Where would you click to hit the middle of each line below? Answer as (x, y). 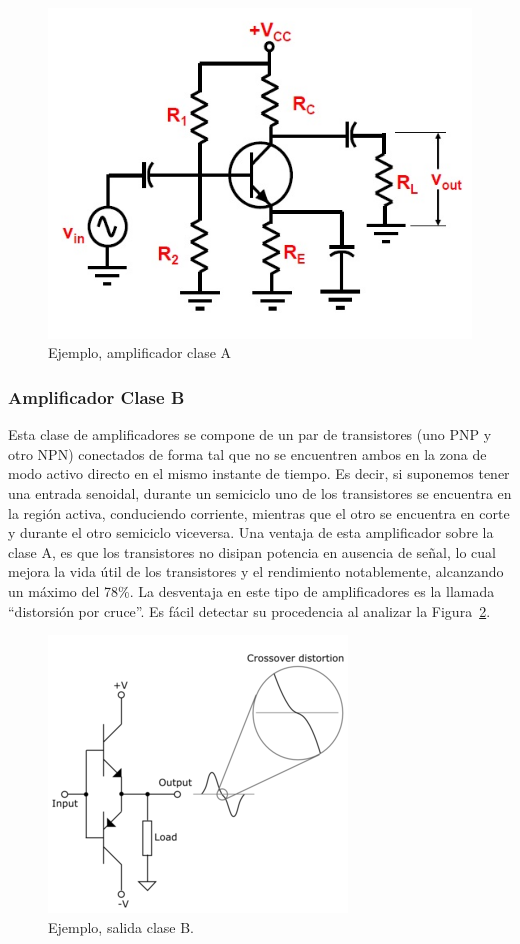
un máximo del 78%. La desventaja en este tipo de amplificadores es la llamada (251, 590)
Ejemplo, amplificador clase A (140, 352)
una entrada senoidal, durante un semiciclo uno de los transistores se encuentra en (260, 492)
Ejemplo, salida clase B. (121, 926)
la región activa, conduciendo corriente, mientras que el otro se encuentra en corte (259, 512)
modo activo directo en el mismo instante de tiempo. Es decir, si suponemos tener (259, 473)
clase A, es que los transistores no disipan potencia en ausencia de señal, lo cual (252, 551)
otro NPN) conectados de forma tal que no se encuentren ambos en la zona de (247, 453)
